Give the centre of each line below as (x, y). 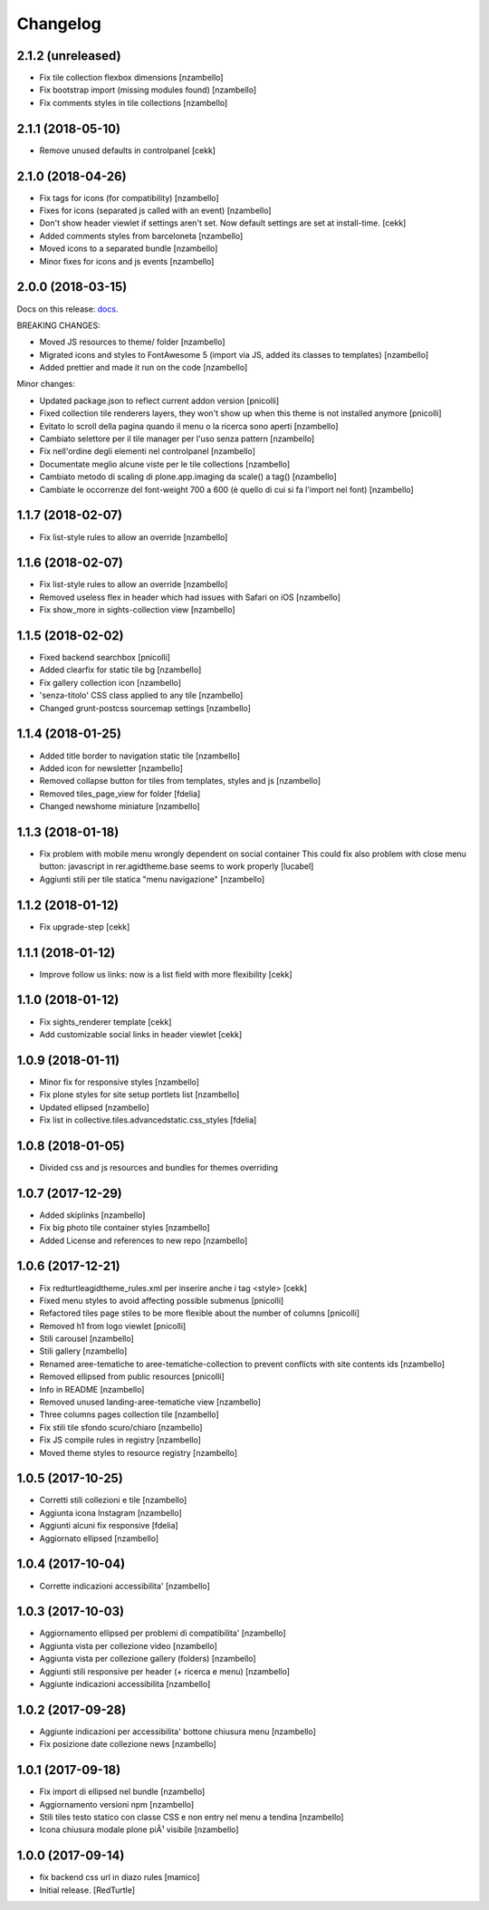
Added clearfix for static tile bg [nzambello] (120, 670)
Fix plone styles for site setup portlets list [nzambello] (139, 1095)
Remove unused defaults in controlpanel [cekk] (128, 150)
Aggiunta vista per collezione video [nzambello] (128, 1645)
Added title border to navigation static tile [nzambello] (139, 756)
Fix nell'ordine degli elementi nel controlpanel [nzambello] (147, 451)
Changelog (59, 24)
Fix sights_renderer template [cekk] (105, 1022)
